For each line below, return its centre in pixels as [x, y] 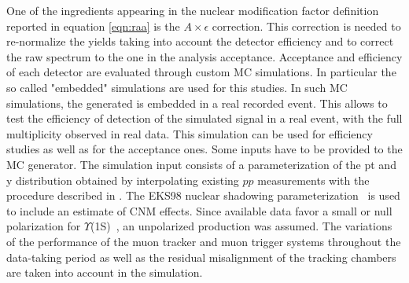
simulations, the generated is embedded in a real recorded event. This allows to [197, 103]
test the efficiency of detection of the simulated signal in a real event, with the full [204, 118]
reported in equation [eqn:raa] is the [93, 26]
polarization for [44, 226]
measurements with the [313, 180]
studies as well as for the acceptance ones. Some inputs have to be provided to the [204, 149]
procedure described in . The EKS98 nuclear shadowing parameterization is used [203, 195]
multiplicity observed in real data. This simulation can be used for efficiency [190, 133]
